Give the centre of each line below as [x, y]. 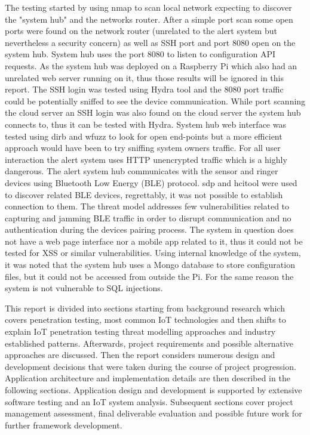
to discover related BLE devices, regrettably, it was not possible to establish [144, 194]
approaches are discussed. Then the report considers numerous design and [140, 355]
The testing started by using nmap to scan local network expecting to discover [148, 7]
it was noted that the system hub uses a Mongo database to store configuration [150, 265]
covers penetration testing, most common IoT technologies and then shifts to [145, 320]
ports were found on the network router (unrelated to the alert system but [141, 31]
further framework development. [64, 425]
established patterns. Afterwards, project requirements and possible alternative [149, 343]
